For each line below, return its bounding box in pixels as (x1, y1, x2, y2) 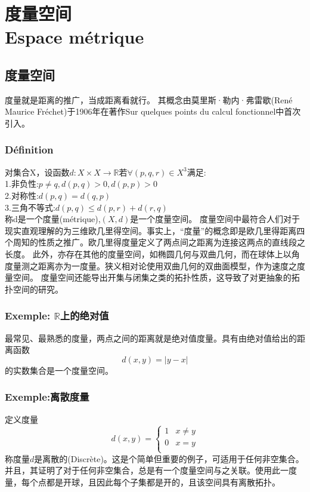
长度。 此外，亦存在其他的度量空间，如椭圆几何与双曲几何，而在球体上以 (5, 247, 292, 260)
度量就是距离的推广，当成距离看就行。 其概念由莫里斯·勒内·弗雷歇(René (5, 93, 293, 106)
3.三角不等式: (5, 201, 55, 213)
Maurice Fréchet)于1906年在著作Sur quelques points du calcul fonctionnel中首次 (5, 105, 301, 118)
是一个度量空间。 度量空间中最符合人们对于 (130, 213, 300, 225)
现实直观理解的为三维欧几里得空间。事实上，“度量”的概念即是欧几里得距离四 (5, 224, 305, 236)
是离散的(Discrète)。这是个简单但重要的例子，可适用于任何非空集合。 (34, 452, 304, 465)
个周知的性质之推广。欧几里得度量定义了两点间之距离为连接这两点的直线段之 (5, 236, 305, 248)
